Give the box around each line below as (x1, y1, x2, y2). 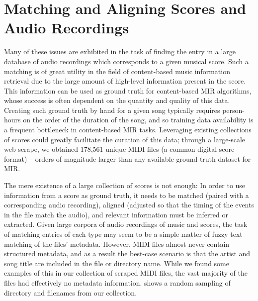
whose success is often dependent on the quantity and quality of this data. (4, 95, 230, 105)
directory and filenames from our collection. (4, 287, 137, 298)
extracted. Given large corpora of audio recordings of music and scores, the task (4, 219, 248, 229)
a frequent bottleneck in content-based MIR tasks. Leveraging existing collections (4, 124, 252, 135)
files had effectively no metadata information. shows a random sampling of (4, 277, 231, 288)
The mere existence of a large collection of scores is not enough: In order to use (4, 180, 246, 191)
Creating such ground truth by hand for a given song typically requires (4, 104, 220, 115)
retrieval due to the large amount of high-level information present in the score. (4, 76, 246, 86)
